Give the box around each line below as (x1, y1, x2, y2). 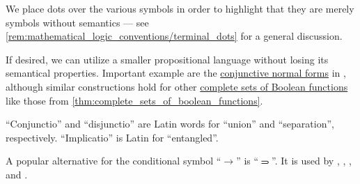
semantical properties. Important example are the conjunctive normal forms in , (6, 66, 346, 80)
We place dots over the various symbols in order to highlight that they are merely (6, 1, 354, 15)
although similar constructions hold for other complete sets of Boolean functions (6, 79, 348, 93)
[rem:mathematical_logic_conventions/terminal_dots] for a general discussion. (6, 29, 343, 43)
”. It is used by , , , (272, 153, 352, 168)
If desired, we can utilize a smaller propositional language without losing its (6, 52, 329, 66)
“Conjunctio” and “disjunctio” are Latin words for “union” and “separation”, (6, 116, 334, 131)
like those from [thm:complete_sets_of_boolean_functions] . (6, 93, 263, 107)
